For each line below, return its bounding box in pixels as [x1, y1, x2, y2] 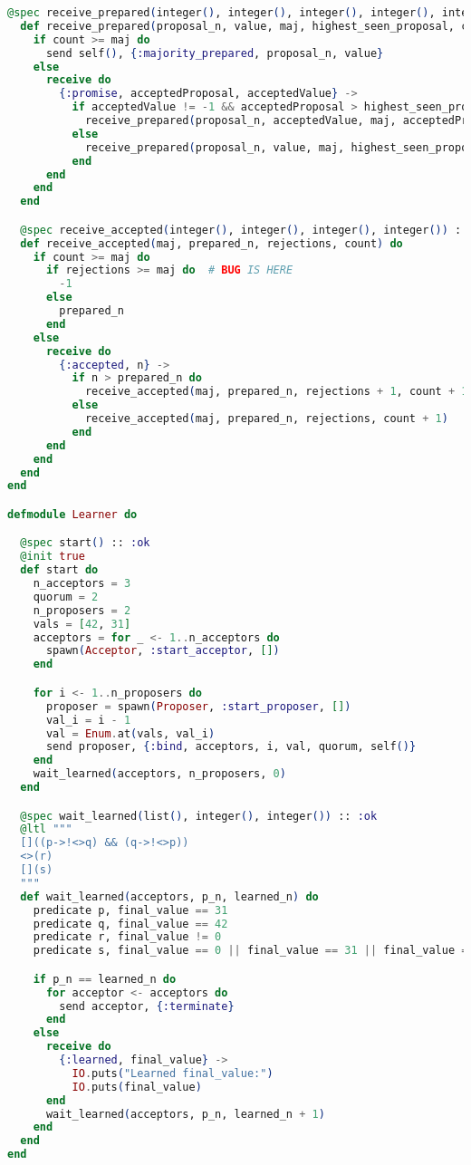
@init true [20, 550, 85, 563]
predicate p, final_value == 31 [33, 903, 228, 917]
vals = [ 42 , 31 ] [33, 617, 131, 631]
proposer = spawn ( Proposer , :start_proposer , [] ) [45, 699, 351, 713]
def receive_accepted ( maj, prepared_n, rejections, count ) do [20, 236, 403, 250]
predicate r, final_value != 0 [33, 930, 222, 944]
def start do [20, 563, 99, 577]
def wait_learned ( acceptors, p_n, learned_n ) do [20, 890, 319, 903]
